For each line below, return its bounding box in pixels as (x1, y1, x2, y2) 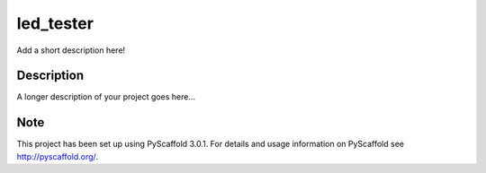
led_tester (16, 13, 94, 33)
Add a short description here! (16, 45, 126, 56)
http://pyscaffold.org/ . (16, 151, 99, 161)
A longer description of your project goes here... (16, 91, 195, 102)
